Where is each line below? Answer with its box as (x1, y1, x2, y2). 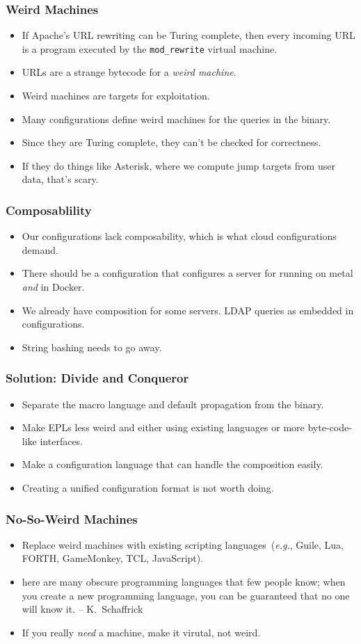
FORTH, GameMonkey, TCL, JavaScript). (22, 551, 204, 565)
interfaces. (40, 433, 83, 448)
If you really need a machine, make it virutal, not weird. (22, 625, 261, 639)
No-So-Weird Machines (6, 510, 138, 527)
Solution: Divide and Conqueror (6, 369, 189, 387)
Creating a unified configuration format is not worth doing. (22, 481, 274, 494)
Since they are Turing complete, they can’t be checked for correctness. (22, 135, 321, 150)
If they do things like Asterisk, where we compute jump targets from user (22, 158, 335, 172)
